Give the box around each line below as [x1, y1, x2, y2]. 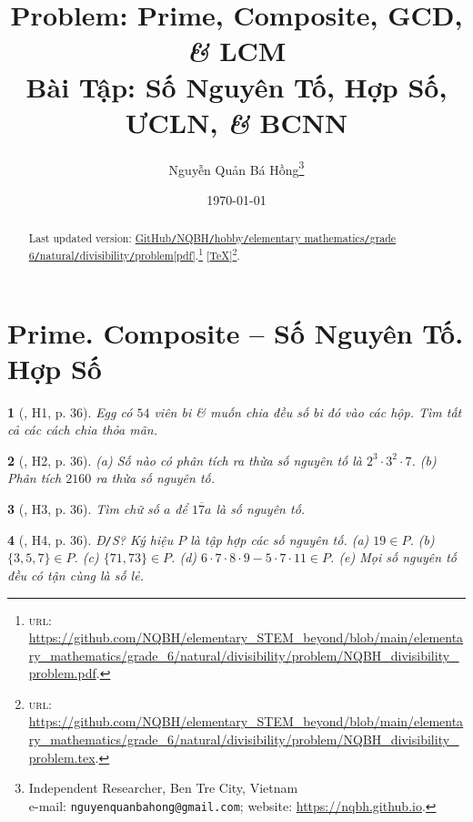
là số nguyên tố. [216, 499, 306, 519]
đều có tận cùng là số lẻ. [7, 565, 144, 584]
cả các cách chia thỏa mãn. [7, 420, 157, 439]
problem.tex [28, 747, 96, 766]
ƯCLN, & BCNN [125, 103, 348, 141]
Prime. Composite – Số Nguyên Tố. [7, 313, 464, 351]
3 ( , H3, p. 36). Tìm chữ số [7, 499, 159, 519]
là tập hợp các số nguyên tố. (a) [190, 529, 369, 549]
